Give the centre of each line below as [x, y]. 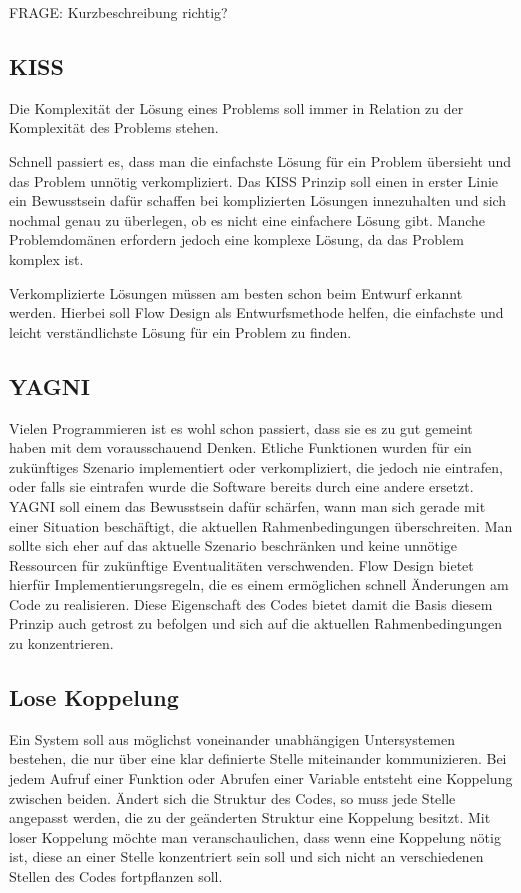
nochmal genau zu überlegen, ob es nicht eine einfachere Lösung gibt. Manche [247, 219]
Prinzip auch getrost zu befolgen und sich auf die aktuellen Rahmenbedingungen [256, 623]
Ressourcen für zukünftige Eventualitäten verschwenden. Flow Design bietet [241, 564]
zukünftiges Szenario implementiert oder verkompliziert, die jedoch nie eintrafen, [256, 466]
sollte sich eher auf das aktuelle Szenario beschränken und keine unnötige [233, 545]
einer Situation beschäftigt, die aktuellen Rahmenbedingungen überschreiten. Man [261, 525]
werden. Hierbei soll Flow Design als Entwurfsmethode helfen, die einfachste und [256, 312]
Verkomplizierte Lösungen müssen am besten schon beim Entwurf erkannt [236, 292]
